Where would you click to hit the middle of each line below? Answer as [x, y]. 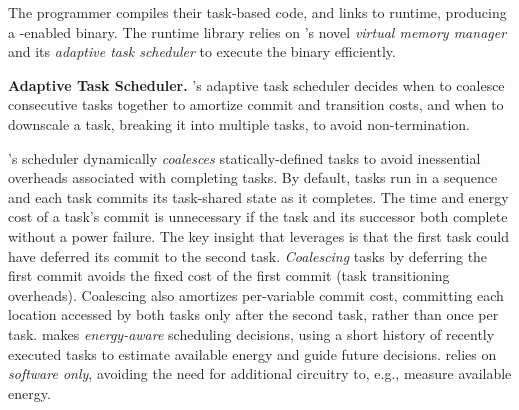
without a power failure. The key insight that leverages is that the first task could [259, 235]
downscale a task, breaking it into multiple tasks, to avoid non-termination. [239, 123]
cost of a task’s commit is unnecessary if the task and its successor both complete [258, 216]
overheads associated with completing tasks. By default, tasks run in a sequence [253, 177]
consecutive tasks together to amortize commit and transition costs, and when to [256, 104]
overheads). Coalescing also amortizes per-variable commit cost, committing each [256, 294]
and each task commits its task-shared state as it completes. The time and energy [258, 196]
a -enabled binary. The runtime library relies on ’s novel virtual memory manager [257, 31]
